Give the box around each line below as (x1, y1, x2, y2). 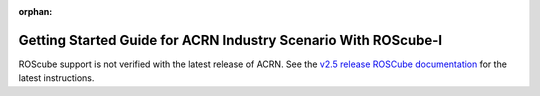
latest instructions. (18, 72, 95, 84)
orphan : (18, 6, 53, 17)
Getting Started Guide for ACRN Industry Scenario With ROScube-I (18, 31, 443, 49)
